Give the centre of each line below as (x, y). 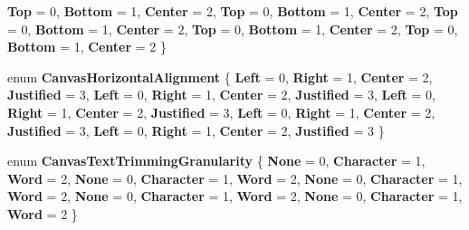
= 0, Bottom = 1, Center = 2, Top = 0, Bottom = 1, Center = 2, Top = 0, (233, 29)
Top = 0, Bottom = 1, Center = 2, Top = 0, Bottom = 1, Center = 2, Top (233, 11)
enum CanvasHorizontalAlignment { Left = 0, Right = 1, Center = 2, (220, 77)
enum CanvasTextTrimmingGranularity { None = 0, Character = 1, (216, 161)
